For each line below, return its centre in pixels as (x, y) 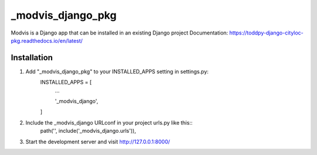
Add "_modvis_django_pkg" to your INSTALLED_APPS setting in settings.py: (117, 71)
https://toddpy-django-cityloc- (266, 33)
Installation (32, 58)
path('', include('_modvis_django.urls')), (88, 131)
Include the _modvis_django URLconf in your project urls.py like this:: (109, 122)
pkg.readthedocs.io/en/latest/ (47, 40)
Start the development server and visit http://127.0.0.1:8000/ (98, 142)
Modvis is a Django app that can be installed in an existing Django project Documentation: (119, 33)
